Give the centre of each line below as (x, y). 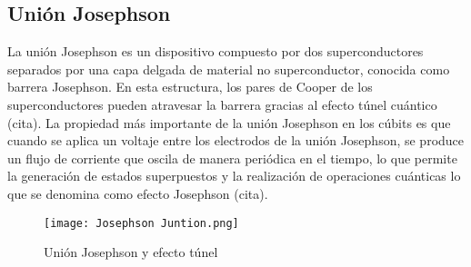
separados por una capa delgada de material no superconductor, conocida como (229, 69)
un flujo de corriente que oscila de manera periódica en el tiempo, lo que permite (232, 158)
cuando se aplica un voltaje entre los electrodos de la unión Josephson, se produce (236, 140)
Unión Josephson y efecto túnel (131, 252)
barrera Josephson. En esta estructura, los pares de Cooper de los (190, 87)
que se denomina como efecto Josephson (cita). (138, 193)
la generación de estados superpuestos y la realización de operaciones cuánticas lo (234, 176)
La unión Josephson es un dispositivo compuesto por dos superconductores (215, 51)
